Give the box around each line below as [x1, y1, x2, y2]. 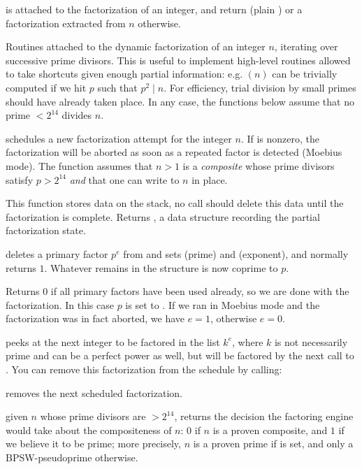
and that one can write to [69, 172, 180, 187]
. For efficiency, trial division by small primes [164, 80, 356, 94]
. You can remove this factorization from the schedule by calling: [6, 362, 282, 377]
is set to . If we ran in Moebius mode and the [125, 297, 320, 312]
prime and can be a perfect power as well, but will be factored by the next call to [6, 348, 354, 363]
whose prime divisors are [40, 409, 146, 424]
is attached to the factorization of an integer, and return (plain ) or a [6, 2, 303, 16]
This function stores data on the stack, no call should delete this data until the [6, 196, 344, 210]
